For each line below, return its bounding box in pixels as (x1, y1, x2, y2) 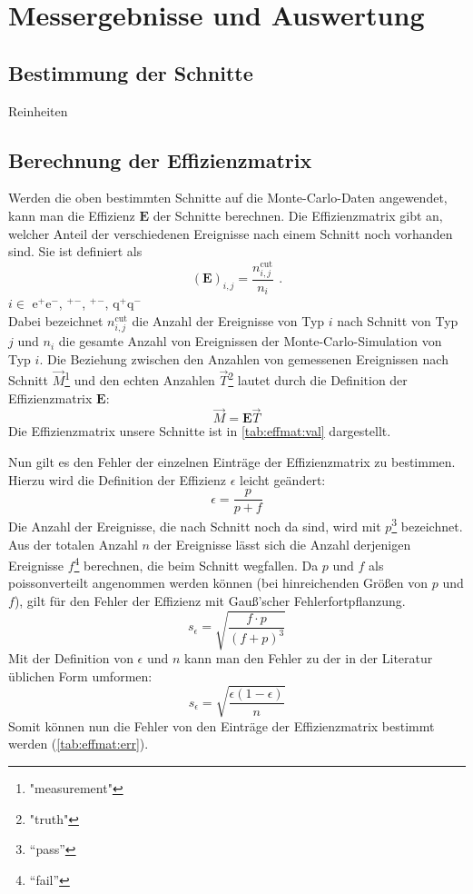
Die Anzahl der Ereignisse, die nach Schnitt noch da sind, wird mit (8, 516, 381, 535)
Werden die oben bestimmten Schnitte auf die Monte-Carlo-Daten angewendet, (8, 188, 448, 207)
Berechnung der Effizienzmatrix (8, 145, 312, 174)
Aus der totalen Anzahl (8, 534, 138, 553)
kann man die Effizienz (8, 205, 135, 224)
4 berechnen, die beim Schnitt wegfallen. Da (74, 553, 319, 574)
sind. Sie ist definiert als (8, 242, 143, 261)
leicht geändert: (240, 470, 326, 489)
